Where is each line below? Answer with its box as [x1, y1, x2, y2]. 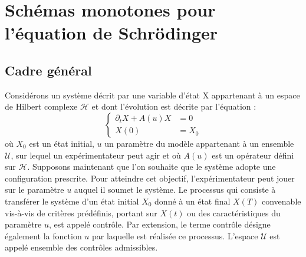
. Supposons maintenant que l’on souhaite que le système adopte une [27, 160, 276, 173]
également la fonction [5, 229, 82, 242]
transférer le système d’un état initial [5, 195, 139, 207]
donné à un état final [154, 195, 231, 207]
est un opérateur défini [212, 149, 294, 161]
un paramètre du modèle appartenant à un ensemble [104, 137, 294, 149]
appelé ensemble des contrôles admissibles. [5, 241, 158, 253]
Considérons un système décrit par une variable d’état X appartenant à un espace [5, 88, 300, 101]
